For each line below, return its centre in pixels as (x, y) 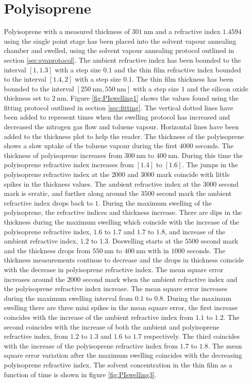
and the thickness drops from (47, 250)
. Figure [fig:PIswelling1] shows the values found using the (152, 98)
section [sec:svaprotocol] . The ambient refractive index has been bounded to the (123, 60)
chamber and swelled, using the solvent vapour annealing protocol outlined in (119, 50)
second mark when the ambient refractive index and (160, 279)
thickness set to (27, 98)
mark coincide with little (193, 174)
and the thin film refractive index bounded (178, 69)
